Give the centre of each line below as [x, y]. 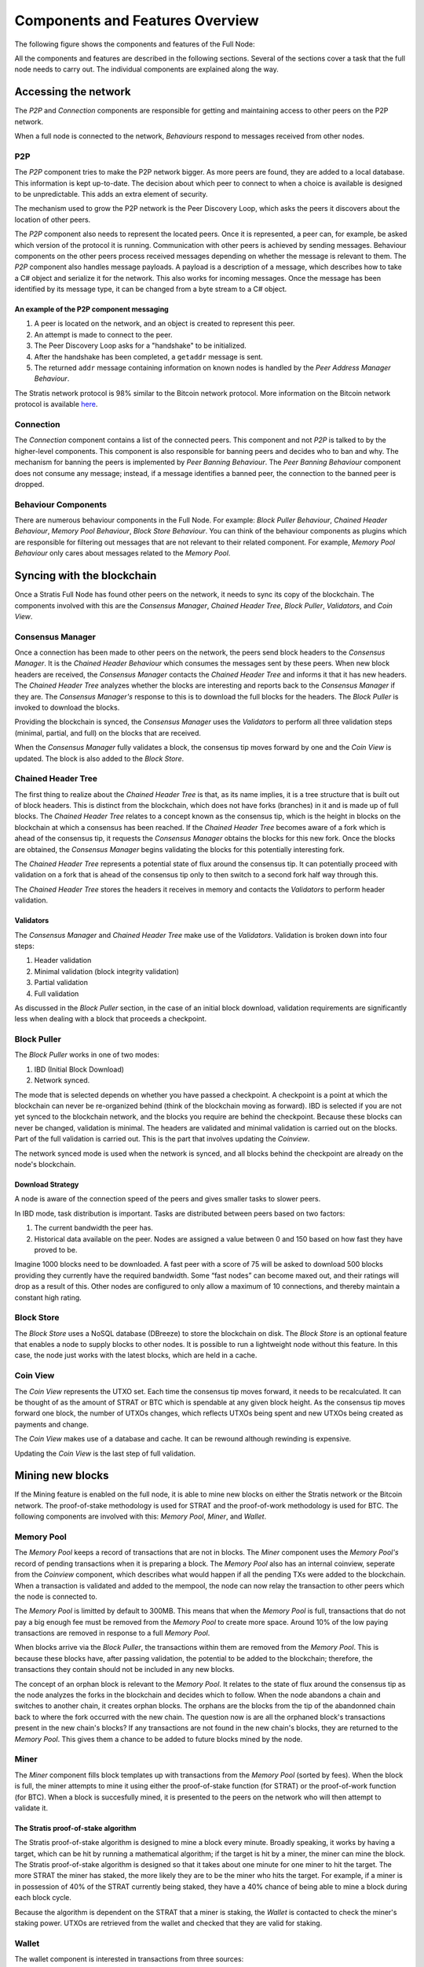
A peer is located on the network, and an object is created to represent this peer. [164, 323]
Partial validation [61, 983]
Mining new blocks [62, 1476]
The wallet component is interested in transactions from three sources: [129, 1959]
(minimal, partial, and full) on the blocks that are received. [108, 733]
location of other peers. [53, 220]
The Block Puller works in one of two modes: [87, 1055]
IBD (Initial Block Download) [79, 1069]
